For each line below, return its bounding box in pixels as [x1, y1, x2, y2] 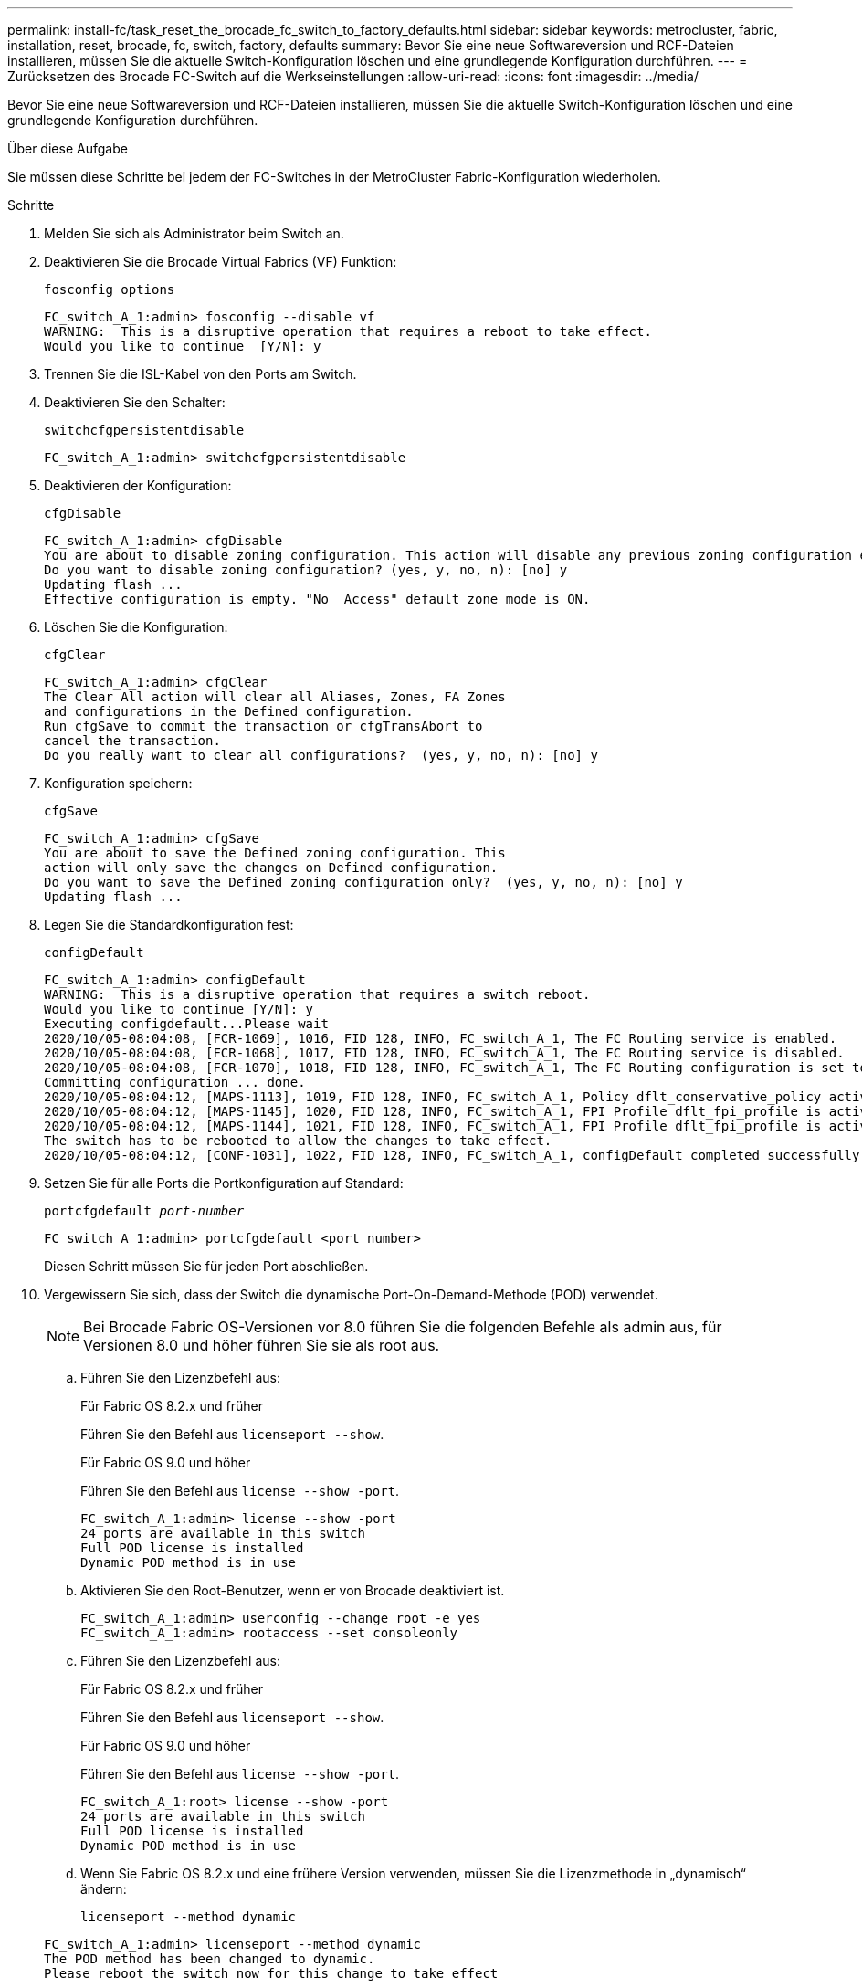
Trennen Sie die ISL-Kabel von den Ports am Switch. [44, 366, 357, 382]
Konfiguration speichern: [44, 775, 193, 791]
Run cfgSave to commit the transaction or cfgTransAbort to [44, 719, 483, 733]
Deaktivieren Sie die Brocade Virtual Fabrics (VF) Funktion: [44, 254, 397, 269]
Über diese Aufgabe [7, 141, 128, 156]
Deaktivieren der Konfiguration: [44, 478, 232, 493]
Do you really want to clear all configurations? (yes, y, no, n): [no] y [44, 748, 598, 763]
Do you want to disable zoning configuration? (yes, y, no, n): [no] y [44, 563, 568, 577]
